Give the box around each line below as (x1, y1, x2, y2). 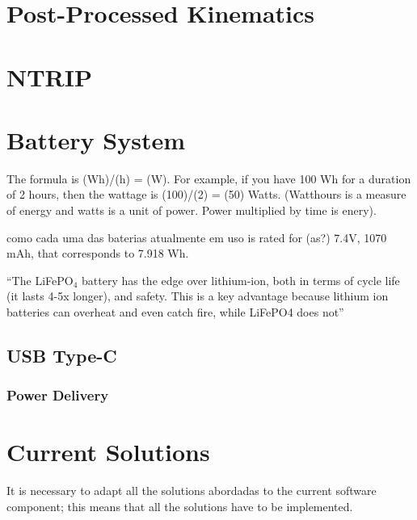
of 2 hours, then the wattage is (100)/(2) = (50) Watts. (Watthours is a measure (6, 186, 406, 203)
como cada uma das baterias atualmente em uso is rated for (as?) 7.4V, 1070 (6, 229, 387, 245)
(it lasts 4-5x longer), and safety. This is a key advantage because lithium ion (6, 287, 389, 304)
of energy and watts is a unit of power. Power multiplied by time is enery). (6, 202, 377, 219)
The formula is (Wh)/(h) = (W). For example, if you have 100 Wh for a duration (6, 170, 411, 187)
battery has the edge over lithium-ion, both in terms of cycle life (82, 271, 400, 288)
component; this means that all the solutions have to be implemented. (6, 497, 353, 514)
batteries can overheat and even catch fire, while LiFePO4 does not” (6, 304, 344, 321)
